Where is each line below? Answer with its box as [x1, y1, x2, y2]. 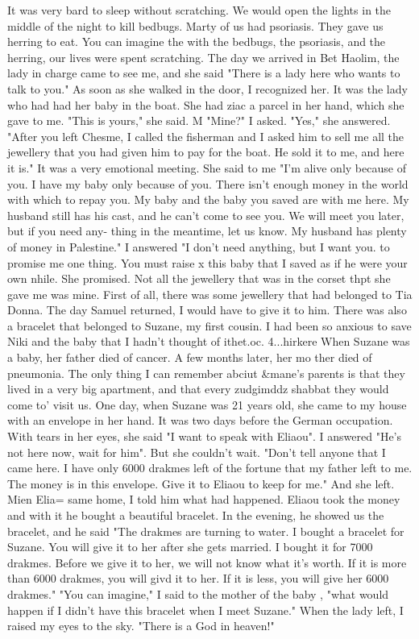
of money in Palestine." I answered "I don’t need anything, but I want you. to [7, 238, 390, 255]
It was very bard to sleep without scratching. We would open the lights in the [7, 2, 392, 18]
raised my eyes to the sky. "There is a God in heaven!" [7, 617, 275, 634]
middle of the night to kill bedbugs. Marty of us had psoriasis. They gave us [7, 17, 384, 34]
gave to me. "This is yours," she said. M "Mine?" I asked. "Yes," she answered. [7, 112, 391, 129]
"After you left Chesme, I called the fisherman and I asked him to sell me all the [7, 127, 404, 144]
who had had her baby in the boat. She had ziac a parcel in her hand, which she [7, 96, 404, 113]
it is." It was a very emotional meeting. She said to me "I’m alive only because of [7, 159, 406, 176]
